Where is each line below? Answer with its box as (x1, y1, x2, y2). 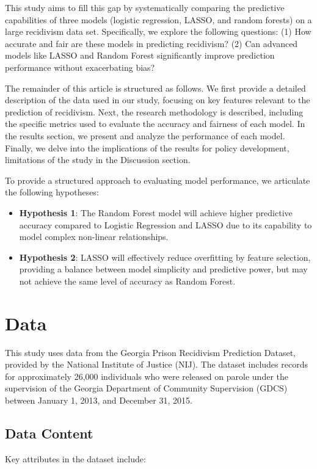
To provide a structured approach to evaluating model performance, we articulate (5, 173, 310, 186)
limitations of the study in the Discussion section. (5, 153, 191, 166)
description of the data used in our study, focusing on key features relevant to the (5, 93, 310, 106)
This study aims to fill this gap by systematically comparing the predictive (5, 1, 285, 13)
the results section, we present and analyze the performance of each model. (5, 129, 285, 142)
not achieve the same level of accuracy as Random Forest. (19, 274, 236, 287)
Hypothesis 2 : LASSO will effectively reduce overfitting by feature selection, (19, 250, 311, 263)
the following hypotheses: (5, 186, 99, 198)
